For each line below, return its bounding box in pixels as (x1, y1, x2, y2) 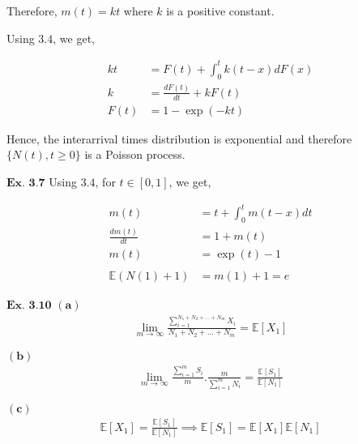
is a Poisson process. (84, 146, 185, 163)
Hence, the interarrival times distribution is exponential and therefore (6, 130, 352, 147)
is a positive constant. (166, 2, 275, 19)
